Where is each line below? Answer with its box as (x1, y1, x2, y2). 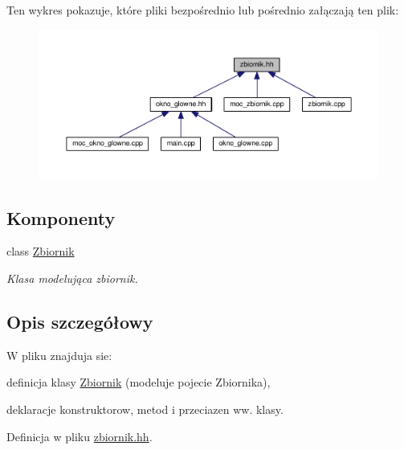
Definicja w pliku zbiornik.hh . (6, 427, 153, 444)
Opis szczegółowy (6, 309, 153, 334)
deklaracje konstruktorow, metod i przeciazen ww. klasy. (6, 401, 284, 418)
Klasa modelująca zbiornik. (6, 270, 138, 287)
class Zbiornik (6, 243, 75, 260)
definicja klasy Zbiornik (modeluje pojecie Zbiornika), (6, 374, 271, 391)
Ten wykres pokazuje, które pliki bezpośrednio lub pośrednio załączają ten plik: (6, 2, 399, 18)
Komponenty (6, 205, 116, 230)
